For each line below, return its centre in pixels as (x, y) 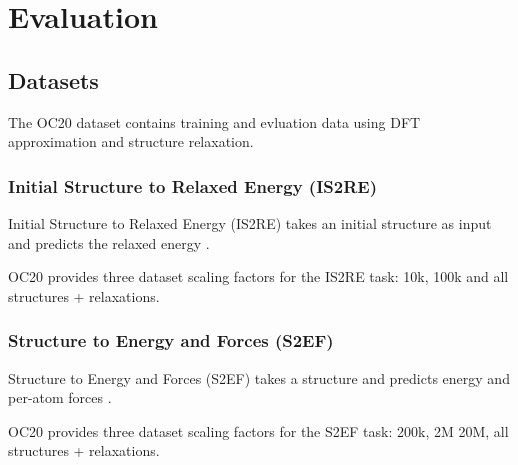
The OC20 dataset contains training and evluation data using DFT (214, 121)
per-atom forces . (60, 397)
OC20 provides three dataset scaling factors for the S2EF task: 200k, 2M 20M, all (258, 430)
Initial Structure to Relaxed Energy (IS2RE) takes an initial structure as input (250, 222)
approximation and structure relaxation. (131, 141)
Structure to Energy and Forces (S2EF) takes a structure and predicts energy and (259, 377)
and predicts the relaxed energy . (109, 242)
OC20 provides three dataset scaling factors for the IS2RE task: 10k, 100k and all (258, 276)
